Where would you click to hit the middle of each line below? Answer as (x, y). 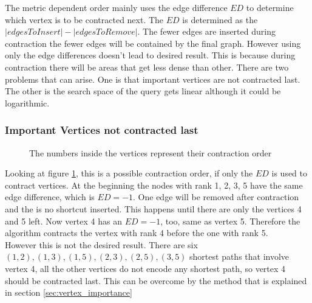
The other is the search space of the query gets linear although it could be (143, 91)
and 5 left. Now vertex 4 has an (63, 221)
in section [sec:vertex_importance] (69, 292)
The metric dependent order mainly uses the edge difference (116, 7)
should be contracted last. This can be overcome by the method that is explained (156, 280)
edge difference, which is (50, 197)
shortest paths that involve (239, 256)
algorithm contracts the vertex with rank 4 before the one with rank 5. (137, 233)
